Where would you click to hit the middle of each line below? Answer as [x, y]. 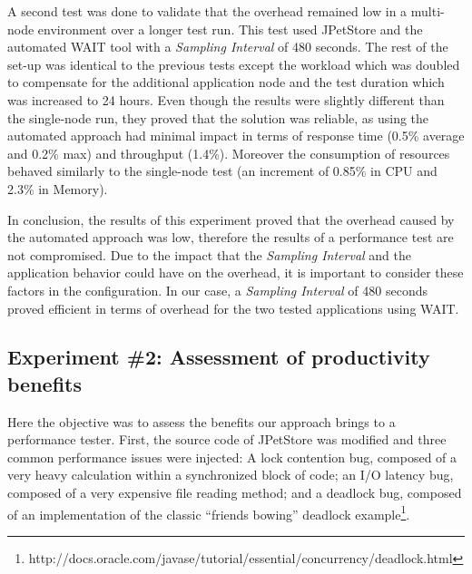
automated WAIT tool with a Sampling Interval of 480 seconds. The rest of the [228, 47]
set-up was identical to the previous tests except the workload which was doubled [234, 64]
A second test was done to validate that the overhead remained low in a [207, 11]
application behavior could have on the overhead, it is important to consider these [236, 272]
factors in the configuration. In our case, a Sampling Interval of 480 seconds [217, 290]
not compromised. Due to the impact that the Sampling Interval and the [209, 254]
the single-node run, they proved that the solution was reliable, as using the [218, 117]
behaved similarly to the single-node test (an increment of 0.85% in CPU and [222, 171]
